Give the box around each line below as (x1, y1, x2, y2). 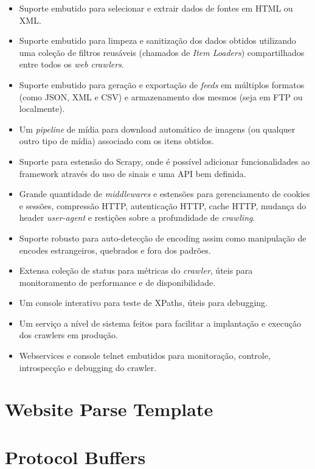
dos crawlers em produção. (19, 328, 118, 341)
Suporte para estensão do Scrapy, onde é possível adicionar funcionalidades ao (19, 155, 310, 167)
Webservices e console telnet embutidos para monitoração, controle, (19, 349, 271, 362)
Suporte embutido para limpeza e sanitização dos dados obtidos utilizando (19, 34, 296, 47)
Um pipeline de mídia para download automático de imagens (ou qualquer (19, 122, 296, 135)
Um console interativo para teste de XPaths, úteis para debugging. (19, 296, 268, 309)
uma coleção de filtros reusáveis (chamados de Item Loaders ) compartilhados (19, 46, 305, 58)
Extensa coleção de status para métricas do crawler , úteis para (19, 264, 253, 277)
